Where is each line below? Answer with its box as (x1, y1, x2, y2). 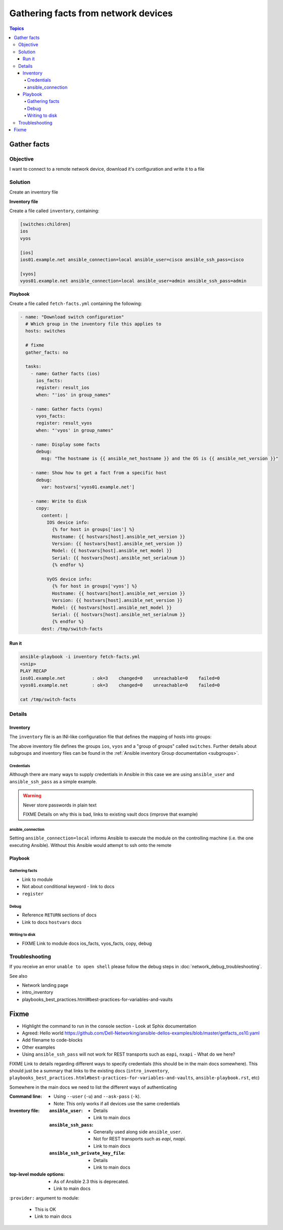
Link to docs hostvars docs (22, 919, 82, 925)
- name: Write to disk (30, 498, 87, 504)
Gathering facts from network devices (9, 8, 173, 19)
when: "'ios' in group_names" (36, 392, 111, 398)
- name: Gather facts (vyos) (30, 406, 103, 412)
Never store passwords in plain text (23, 802, 97, 808)
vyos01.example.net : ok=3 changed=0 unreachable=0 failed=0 (20, 682, 220, 688)
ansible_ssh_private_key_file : (49, 1150, 126, 1156)
